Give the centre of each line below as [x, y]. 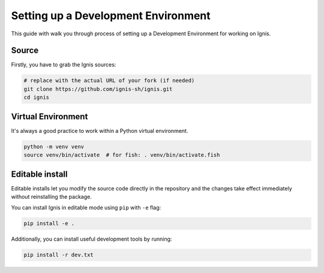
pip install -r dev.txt [59, 255]
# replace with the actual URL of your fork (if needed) [109, 81]
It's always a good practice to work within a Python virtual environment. [100, 131]
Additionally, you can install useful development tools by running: [91, 239]
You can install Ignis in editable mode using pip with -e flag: [86, 208]
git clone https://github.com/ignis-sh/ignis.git [98, 89]
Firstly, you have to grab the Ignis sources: [64, 65]
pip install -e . [49, 224]
